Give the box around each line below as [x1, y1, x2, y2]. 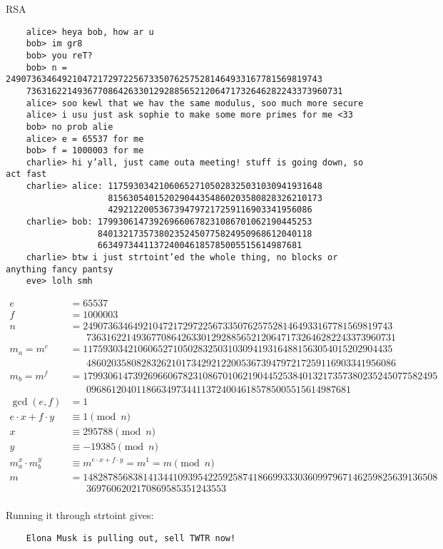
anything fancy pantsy [6, 264, 113, 274]
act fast [6, 169, 47, 180]
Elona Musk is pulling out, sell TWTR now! [26, 533, 236, 543]
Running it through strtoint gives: [6, 508, 154, 523]
